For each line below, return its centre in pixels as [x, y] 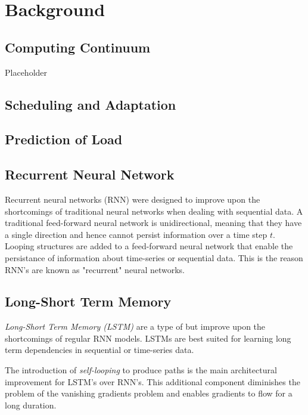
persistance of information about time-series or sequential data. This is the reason [154, 257]
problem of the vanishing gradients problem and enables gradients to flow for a [149, 393]
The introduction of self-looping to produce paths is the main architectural [141, 370]
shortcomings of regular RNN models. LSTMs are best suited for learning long [148, 338]
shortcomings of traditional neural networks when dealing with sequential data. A [154, 211]
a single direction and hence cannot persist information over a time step [136, 234]
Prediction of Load [64, 139]
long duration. [31, 405]
